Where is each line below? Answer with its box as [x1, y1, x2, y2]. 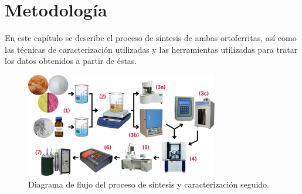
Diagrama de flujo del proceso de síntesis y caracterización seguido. [28, 178, 269, 190]
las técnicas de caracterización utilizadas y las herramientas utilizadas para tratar [5, 43, 298, 55]
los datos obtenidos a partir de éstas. [5, 55, 137, 67]
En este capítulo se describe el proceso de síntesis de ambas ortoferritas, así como [5, 32, 297, 44]
